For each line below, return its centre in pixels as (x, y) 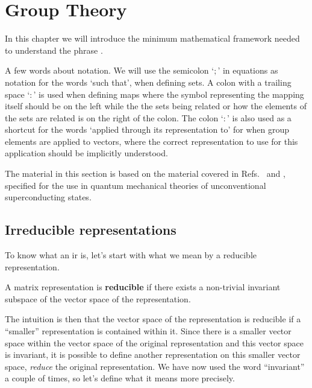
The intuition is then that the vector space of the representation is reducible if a (153, 319)
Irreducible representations (91, 230)
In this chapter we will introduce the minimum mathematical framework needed (152, 38)
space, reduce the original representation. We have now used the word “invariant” (155, 366)
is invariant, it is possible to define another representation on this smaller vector (153, 355)
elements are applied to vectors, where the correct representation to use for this (151, 141)
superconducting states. (48, 197)
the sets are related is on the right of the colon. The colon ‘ (114, 117)
